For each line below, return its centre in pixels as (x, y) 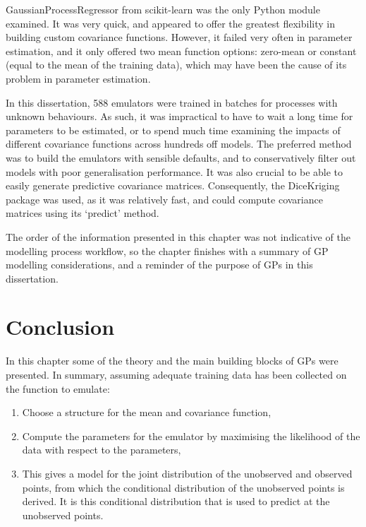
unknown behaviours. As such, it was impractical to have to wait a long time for (179, 116)
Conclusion (60, 327)
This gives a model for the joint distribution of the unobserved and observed (187, 473)
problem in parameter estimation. (78, 78)
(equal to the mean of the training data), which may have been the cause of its (176, 65)
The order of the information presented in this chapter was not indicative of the (178, 236)
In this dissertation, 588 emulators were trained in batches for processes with (172, 102)
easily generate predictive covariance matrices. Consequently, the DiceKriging (173, 185)
